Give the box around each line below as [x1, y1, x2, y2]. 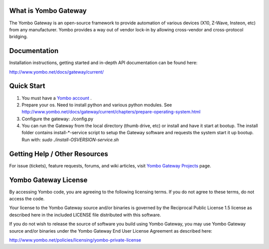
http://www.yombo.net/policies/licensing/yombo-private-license [9, 237, 141, 243]
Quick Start [9, 82, 45, 90]
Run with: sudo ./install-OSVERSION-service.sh [21, 137, 119, 143]
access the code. [9, 196, 45, 202]
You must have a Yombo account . [21, 95, 92, 101]
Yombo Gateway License [9, 175, 88, 184]
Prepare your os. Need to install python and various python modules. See [21, 102, 172, 108]
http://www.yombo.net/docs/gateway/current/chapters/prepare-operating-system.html [21, 109, 201, 115]
